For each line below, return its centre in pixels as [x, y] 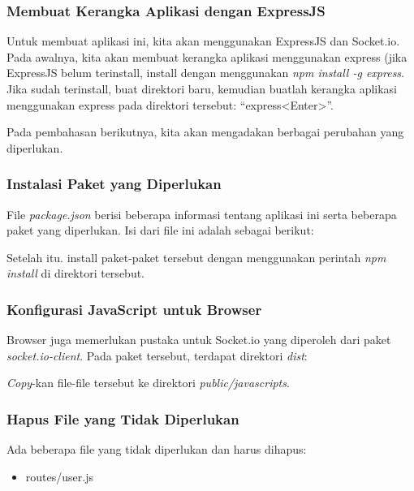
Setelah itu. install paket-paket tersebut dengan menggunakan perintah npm [196, 257]
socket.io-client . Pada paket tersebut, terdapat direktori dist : [157, 355]
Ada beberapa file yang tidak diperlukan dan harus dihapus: [157, 449]
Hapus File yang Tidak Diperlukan [123, 418]
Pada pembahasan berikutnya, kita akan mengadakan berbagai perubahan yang [205, 132]
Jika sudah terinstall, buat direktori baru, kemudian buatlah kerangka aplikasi [202, 88]
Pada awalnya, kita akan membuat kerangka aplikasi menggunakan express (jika [207, 56]
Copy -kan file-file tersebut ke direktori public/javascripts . [148, 383]
